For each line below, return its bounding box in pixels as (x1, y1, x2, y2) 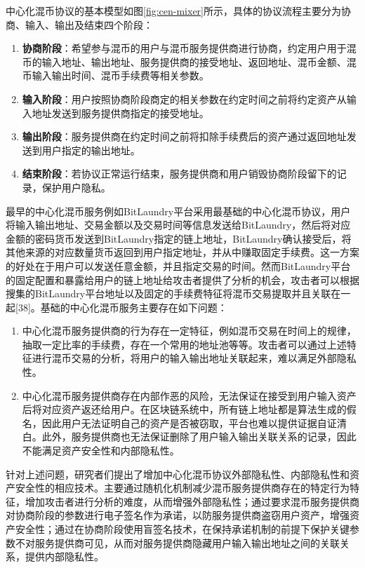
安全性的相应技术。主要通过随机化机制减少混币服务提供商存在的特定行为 (15, 480, 350, 495)
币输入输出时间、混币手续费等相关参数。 (22, 68, 209, 83)
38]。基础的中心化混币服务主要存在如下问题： (18, 299, 227, 314)
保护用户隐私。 (41, 180, 111, 194)
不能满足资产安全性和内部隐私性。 (22, 443, 180, 458)
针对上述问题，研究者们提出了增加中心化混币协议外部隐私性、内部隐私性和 (6, 466, 350, 481)
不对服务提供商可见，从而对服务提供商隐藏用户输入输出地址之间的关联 (15, 535, 340, 550)
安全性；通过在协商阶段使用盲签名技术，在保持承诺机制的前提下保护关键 (15, 522, 350, 536)
